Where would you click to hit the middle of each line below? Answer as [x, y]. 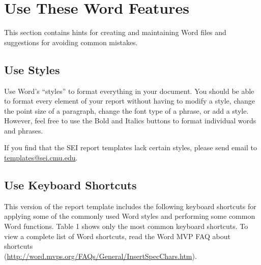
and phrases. [24, 130]
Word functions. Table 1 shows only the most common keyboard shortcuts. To [126, 226]
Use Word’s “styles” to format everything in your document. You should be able [129, 91]
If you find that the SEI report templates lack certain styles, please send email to [130, 147]
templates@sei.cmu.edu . [41, 158]
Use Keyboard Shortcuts [70, 185]
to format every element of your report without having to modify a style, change [129, 101]
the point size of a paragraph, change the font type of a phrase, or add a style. [126, 110]
